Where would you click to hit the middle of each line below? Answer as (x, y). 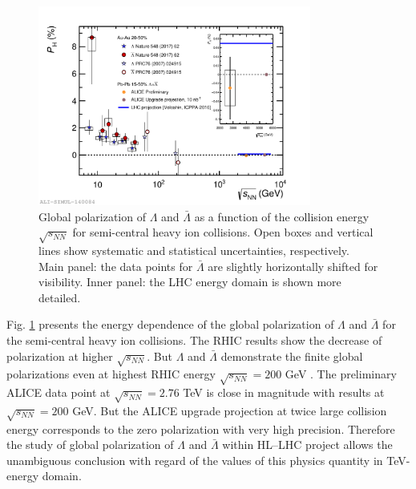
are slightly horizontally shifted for (293, 266)
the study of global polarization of (90, 445)
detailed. (60, 297)
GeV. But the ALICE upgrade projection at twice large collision (230, 410)
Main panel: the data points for (116, 266)
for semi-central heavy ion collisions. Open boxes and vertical (223, 232)
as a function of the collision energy (282, 216)
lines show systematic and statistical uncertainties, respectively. (194, 251)
